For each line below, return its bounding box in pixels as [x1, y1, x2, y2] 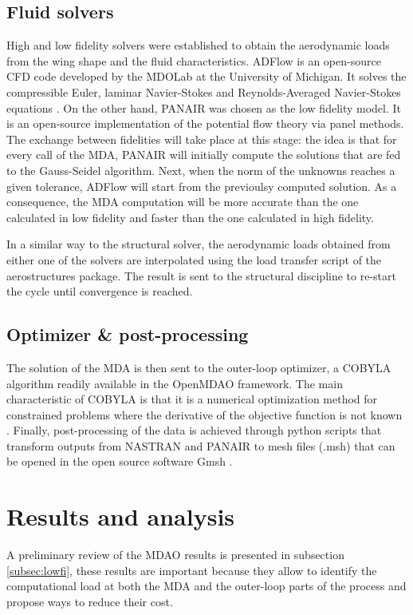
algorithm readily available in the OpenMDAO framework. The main [6, 375, 343, 391]
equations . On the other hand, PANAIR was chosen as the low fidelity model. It [6, 99, 402, 116]
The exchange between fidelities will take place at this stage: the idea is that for [6, 130, 397, 147]
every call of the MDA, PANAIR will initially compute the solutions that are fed [6, 146, 401, 163]
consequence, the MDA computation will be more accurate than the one [6, 193, 359, 210]
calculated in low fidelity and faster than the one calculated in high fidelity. [6, 208, 374, 225]
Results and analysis [6, 500, 235, 533]
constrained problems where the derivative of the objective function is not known [6, 406, 403, 423]
